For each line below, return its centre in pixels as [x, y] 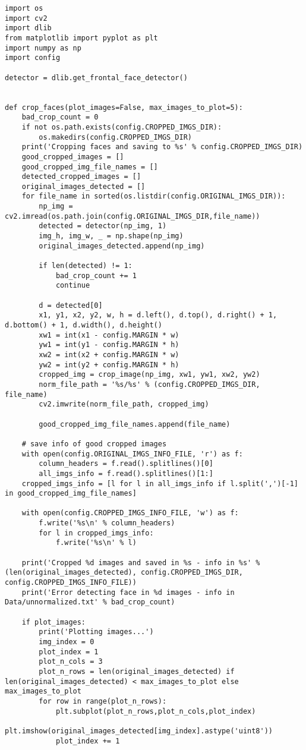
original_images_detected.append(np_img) [122, 246]
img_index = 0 [67, 642]
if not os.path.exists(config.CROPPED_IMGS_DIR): [122, 127]
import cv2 [26, 18]
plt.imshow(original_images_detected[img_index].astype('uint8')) [139, 731]
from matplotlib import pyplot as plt [81, 38]
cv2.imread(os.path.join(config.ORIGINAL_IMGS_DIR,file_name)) [133, 216]
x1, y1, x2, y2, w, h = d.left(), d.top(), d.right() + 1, [158, 315]
